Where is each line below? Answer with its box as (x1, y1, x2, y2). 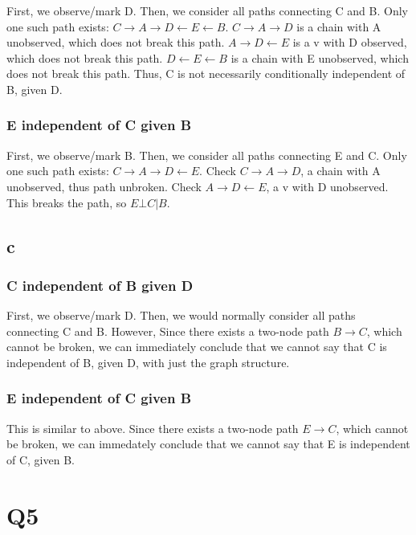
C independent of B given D (6, 275, 194, 295)
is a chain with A (296, 18, 381, 35)
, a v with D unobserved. (266, 178, 389, 194)
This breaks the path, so (6, 194, 127, 210)
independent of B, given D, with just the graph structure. (6, 353, 290, 370)
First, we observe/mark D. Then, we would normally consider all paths (6, 307, 356, 324)
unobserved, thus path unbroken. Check (6, 178, 202, 194)
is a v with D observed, (292, 34, 407, 51)
